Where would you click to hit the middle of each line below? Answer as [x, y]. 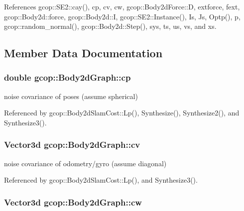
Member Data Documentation [83, 53]
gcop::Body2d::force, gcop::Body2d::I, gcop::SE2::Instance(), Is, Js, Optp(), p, [122, 16]
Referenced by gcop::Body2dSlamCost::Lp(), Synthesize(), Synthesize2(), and [122, 113]
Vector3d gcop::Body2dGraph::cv [72, 145]
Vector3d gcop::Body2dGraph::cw [73, 202]
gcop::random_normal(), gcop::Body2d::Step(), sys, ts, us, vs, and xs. [110, 26]
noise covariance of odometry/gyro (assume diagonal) [85, 163]
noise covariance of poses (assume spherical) [71, 96]
